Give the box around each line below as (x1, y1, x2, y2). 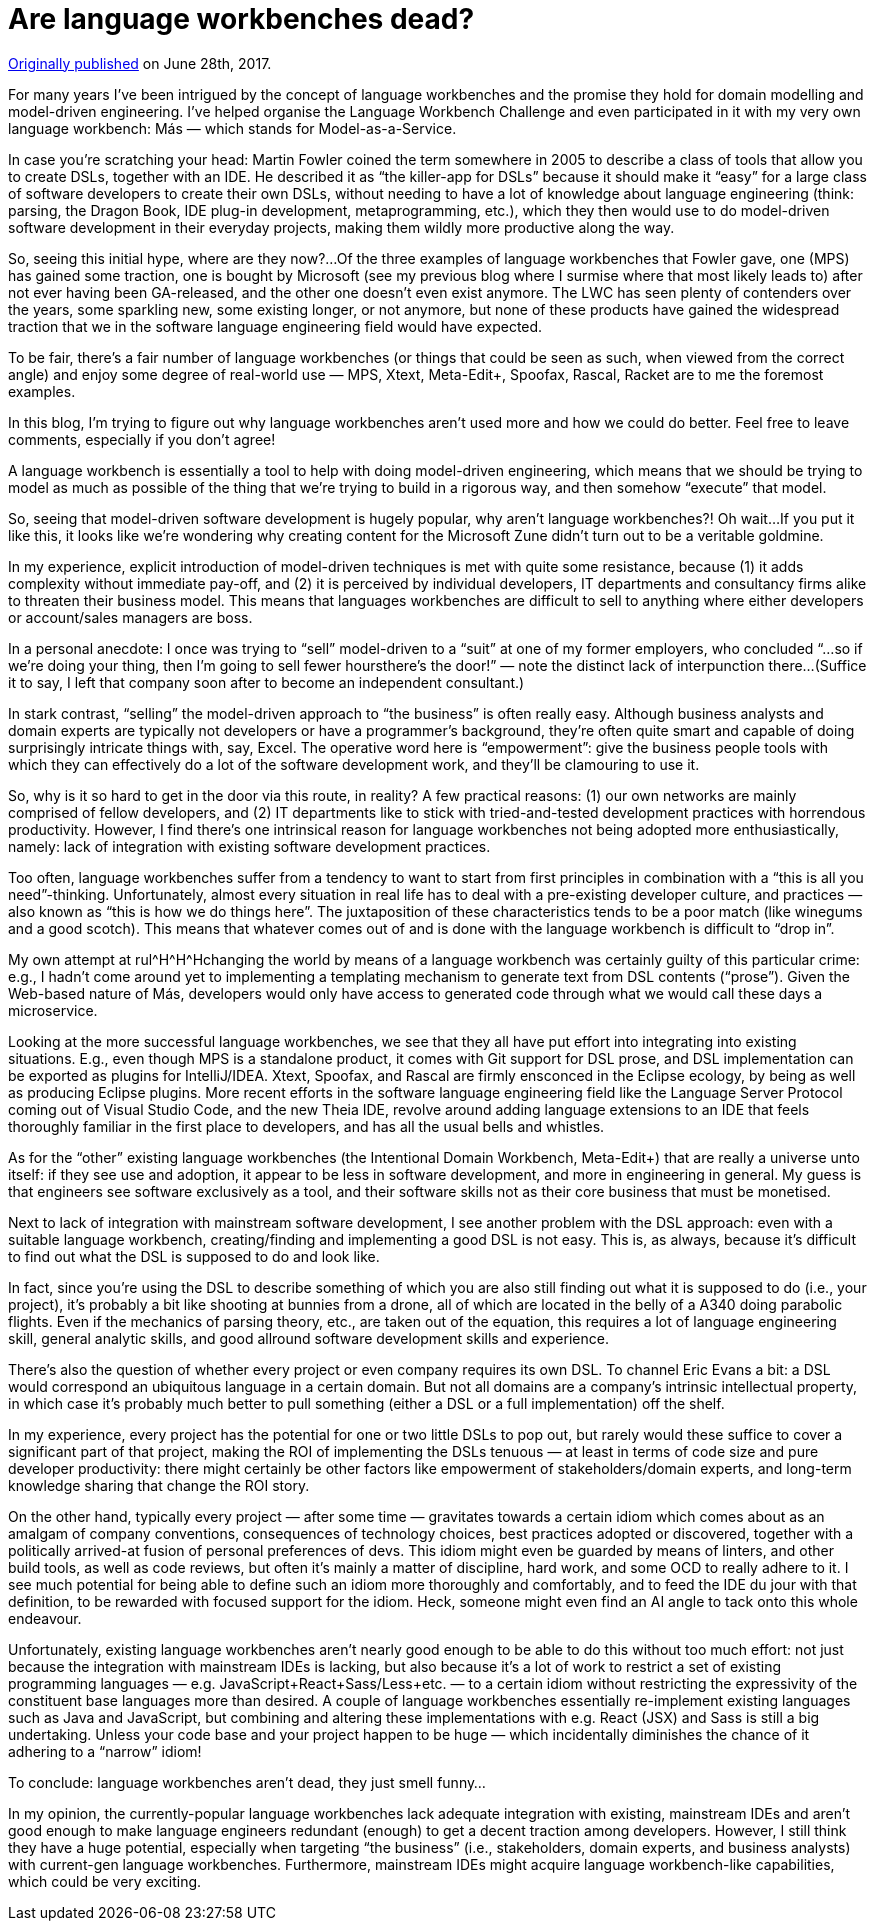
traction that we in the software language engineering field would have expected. (8, 317, 543, 335)
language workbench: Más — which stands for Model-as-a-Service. (8, 119, 457, 137)
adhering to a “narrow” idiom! (8, 1742, 202, 1760)
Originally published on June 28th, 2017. (8, 54, 272, 72)
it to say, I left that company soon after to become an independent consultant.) (8, 673, 525, 691)
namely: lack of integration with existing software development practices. (8, 837, 491, 855)
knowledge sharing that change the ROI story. (8, 1476, 310, 1494)
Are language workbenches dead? (8, 2, 475, 36)
